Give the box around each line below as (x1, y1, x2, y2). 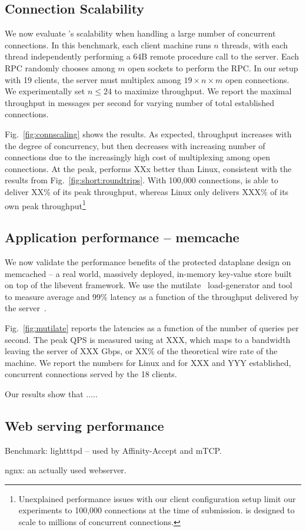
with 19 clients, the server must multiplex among (5, 73, 181, 85)
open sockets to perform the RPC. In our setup (128, 61, 298, 74)
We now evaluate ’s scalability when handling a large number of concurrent (5, 27, 276, 39)
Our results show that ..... (5, 387, 98, 400)
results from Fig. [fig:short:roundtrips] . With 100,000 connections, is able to (5, 174, 278, 186)
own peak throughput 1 (5, 197, 86, 212)
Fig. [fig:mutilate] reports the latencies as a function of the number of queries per (5, 321, 299, 334)
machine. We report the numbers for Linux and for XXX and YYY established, (5, 356, 291, 368)
